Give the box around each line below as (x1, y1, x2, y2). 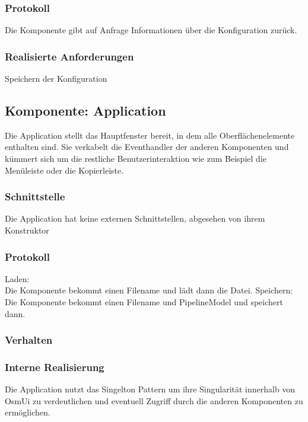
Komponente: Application (5, 101, 166, 120)
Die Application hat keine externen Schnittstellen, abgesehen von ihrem (5, 212, 265, 225)
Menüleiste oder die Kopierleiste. (5, 164, 124, 176)
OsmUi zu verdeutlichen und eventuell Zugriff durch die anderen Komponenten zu (5, 394, 303, 407)
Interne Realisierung (5, 359, 104, 374)
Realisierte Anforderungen (5, 49, 134, 63)
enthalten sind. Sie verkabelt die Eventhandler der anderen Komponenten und (5, 140, 289, 153)
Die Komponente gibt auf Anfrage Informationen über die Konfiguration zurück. (5, 24, 297, 36)
